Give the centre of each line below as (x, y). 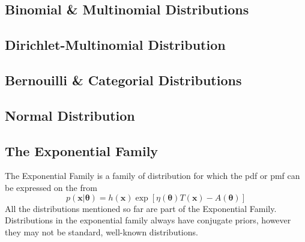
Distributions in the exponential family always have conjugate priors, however (148, 220)
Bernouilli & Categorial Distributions (123, 80)
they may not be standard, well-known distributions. (101, 231)
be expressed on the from (51, 187)
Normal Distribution (70, 115)
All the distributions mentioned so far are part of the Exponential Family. (141, 208)
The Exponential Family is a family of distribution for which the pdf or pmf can (152, 176)
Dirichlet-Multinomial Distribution (115, 45)
